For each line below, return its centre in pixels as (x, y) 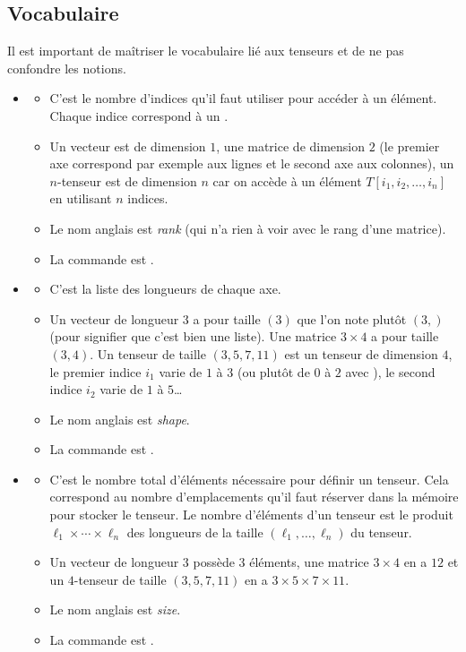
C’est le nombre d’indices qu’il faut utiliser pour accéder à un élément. (243, 98)
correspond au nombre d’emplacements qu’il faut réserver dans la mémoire (254, 497)
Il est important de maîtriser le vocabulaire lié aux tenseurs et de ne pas (206, 51)
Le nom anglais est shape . (120, 419)
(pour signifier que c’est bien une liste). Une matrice (193, 336)
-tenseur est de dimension (127, 180)
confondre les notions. (67, 68)
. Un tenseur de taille (148, 353)
